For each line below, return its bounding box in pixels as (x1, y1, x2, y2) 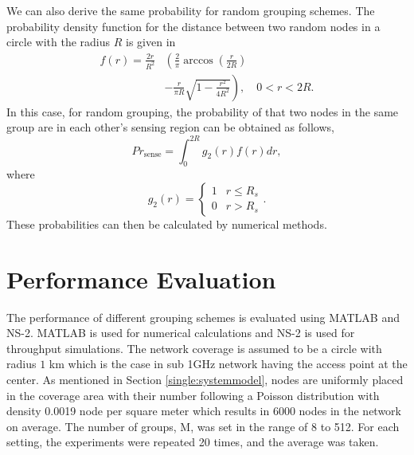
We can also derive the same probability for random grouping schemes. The (6, 2, 375, 18)
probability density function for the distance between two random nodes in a (6, 18, 381, 34)
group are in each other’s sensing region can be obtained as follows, (6, 119, 334, 135)
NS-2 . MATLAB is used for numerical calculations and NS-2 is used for (6, 324, 355, 341)
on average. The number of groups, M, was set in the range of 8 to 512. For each (6, 418, 400, 434)
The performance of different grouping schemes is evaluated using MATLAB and (6, 308, 400, 325)
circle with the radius (6, 33, 111, 50)
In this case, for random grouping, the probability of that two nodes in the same (6, 103, 399, 120)
